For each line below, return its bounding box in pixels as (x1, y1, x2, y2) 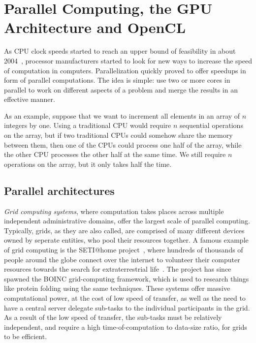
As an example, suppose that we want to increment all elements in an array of (4, 110, 240, 121)
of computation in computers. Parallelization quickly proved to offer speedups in (4, 65, 246, 75)
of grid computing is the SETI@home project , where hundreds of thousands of (4, 245, 243, 255)
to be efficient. (4, 331, 47, 342)
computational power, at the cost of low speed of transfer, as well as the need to (4, 292, 246, 303)
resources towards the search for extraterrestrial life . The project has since (4, 264, 231, 274)
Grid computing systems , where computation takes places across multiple (4, 206, 224, 216)
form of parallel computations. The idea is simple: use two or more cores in (4, 75, 230, 85)
